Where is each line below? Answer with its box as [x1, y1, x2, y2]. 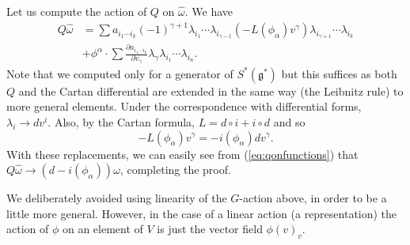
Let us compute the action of [6, 3, 147, 19]
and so [273, 113, 306, 130]
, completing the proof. [120, 161, 231, 178]
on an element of [62, 220, 143, 237]
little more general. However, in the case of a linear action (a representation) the [6, 205, 397, 221]
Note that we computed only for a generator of [6, 65, 233, 81]
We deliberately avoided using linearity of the [6, 190, 227, 206]
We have [192, 3, 233, 19]
